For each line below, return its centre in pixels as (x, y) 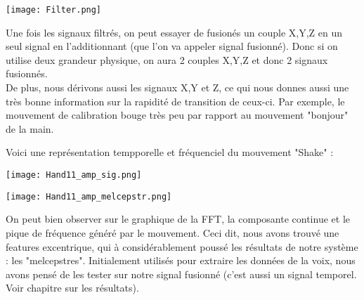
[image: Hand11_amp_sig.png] (74, 175)
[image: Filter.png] (54, 10)
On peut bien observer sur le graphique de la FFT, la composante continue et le (178, 219)
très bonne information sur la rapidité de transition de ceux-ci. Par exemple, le (175, 101)
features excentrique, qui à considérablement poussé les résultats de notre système (182, 246)
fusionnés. (27, 73)
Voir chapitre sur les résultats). (72, 288)
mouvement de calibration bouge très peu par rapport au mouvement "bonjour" (177, 115)
